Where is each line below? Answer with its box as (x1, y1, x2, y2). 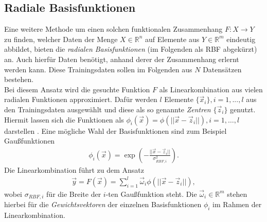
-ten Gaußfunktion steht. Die (105, 188, 197, 199)
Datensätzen (203, 64, 242, 74)
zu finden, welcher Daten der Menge (4, 33, 118, 44)
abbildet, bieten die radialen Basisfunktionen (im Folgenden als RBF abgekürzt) (4, 44, 257, 54)
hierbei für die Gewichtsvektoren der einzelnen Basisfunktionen (4, 199, 202, 210)
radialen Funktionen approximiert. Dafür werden (4, 94, 157, 105)
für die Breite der (46, 188, 101, 199)
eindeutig (226, 33, 256, 44)
